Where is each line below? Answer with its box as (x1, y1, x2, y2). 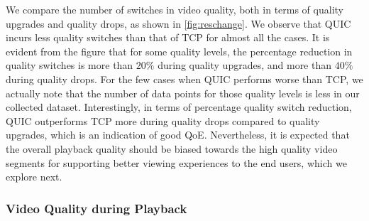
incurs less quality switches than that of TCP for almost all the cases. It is (6, 30, 330, 45)
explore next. (6, 169, 62, 184)
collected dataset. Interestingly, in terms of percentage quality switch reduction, (6, 99, 352, 114)
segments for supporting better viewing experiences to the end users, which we (6, 155, 347, 170)
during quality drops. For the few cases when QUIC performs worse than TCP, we (6, 71, 363, 86)
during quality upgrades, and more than (158, 58, 332, 72)
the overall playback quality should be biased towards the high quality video (6, 141, 338, 156)
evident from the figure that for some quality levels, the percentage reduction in (6, 43, 353, 58)
